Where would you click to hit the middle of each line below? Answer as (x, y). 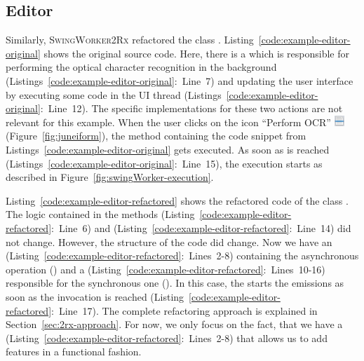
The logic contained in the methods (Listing (100, 214)
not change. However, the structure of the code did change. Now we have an (169, 241)
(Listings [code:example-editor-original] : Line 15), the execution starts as (164, 163)
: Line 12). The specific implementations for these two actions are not (191, 108)
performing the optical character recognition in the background (141, 67)
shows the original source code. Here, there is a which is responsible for (197, 53)
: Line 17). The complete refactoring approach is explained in (184, 310)
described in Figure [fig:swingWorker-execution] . (110, 177)
